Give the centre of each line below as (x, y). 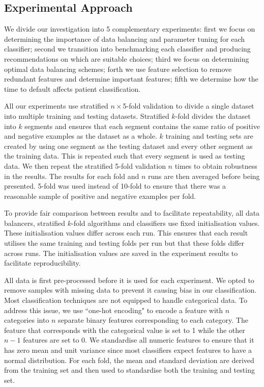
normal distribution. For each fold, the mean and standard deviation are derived (129, 360)
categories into (27, 320)
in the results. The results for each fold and (72, 176)
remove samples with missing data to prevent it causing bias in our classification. (130, 290)
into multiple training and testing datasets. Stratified (87, 115)
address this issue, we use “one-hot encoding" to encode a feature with (114, 310)
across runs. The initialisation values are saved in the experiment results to (121, 253)
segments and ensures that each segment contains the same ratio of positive (142, 126)
